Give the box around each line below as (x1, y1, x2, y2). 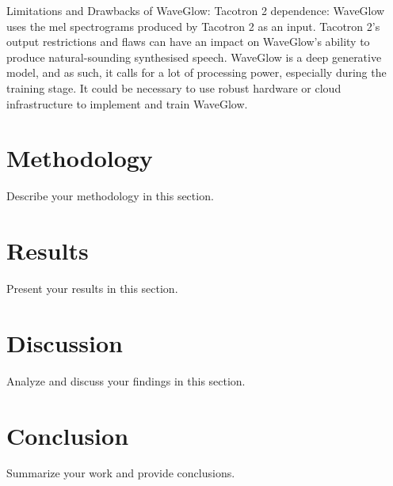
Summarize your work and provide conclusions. (6, 465, 235, 481)
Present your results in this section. (6, 280, 178, 296)
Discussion (6, 326, 123, 359)
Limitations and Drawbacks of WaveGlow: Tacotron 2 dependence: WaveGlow (6, 2, 385, 18)
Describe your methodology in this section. (6, 188, 214, 204)
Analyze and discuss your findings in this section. (6, 372, 246, 389)
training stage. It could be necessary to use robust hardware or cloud (6, 79, 341, 96)
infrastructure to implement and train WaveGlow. (6, 95, 248, 112)
